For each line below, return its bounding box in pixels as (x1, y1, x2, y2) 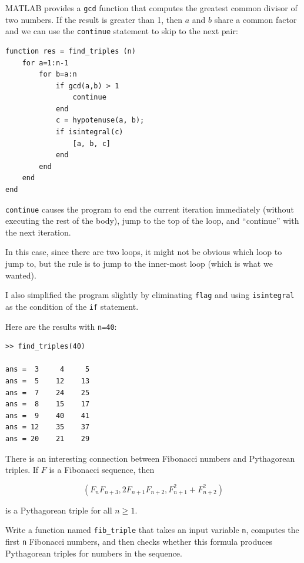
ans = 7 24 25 (5, 388, 90, 397)
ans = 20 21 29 (5, 434, 90, 443)
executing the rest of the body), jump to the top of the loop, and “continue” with (5, 214, 299, 227)
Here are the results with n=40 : (5, 320, 117, 332)
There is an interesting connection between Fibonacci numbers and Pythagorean (5, 452, 295, 464)
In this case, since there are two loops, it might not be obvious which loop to (5, 246, 282, 258)
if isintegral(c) (55, 128, 123, 137)
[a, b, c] (72, 139, 111, 148)
